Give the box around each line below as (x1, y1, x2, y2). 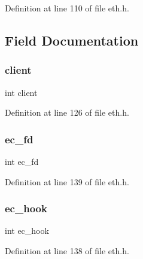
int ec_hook (5, 224, 49, 237)
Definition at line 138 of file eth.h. (5, 245, 129, 257)
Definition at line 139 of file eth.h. (5, 175, 129, 188)
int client (5, 86, 38, 98)
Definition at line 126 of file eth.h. (5, 106, 129, 119)
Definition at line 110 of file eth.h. (5, 2, 129, 14)
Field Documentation (5, 31, 139, 49)
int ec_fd (5, 155, 39, 167)
